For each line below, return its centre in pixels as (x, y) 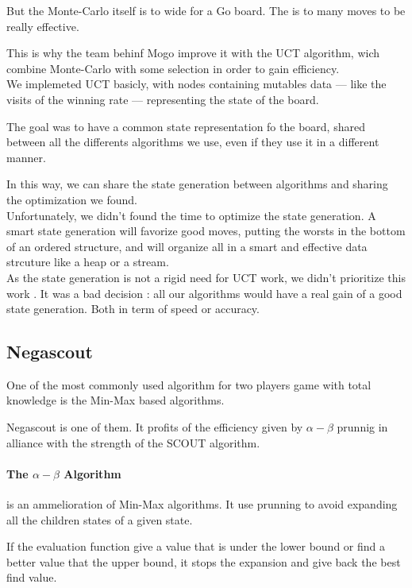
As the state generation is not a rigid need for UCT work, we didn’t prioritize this (206, 277)
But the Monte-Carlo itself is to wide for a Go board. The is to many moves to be (206, 10)
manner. (26, 157)
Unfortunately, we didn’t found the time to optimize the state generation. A (191, 215)
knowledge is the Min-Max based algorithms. (116, 400)
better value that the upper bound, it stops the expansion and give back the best (204, 561)
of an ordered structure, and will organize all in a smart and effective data (187, 246)
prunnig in (362, 427)
